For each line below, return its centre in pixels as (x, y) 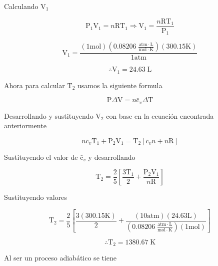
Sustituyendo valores (35, 197)
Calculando (21, 6)
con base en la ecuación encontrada (160, 115)
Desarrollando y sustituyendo (49, 115)
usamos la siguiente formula (120, 85)
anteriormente (25, 125)
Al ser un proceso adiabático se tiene (60, 258)
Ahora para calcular (34, 85)
